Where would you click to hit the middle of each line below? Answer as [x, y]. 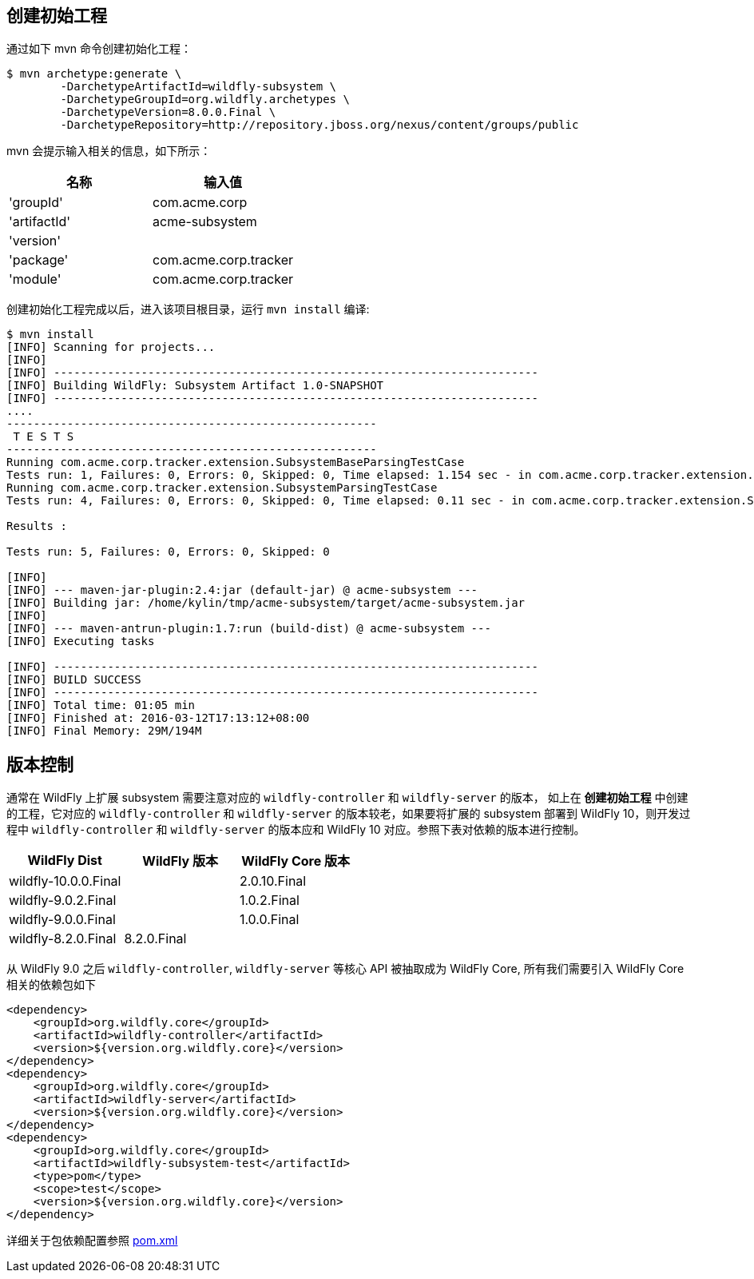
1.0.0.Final [269, 920]
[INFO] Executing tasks [81, 641]
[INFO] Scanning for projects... [111, 347]
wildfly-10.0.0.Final [65, 881]
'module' [35, 279]
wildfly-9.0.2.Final [63, 900]
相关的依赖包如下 [51, 985]
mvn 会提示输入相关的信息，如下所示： [109, 151]
